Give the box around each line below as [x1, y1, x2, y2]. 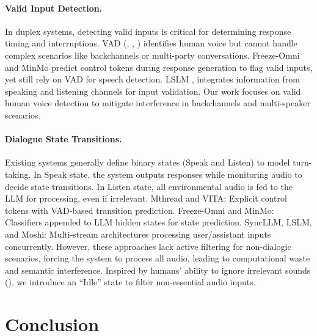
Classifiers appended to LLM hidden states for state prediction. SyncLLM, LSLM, [5, 216, 312, 228]
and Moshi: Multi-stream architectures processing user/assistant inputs [5, 227, 271, 240]
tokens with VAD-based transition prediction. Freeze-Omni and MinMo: [5, 203, 274, 216]
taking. [5, 167, 31, 180]
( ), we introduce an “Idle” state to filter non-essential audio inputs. [5, 276, 256, 288]
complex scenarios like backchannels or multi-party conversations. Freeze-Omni [5, 48, 300, 61]
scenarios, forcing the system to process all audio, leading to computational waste [5, 252, 310, 265]
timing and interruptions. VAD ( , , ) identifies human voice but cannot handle [5, 37, 297, 49]
